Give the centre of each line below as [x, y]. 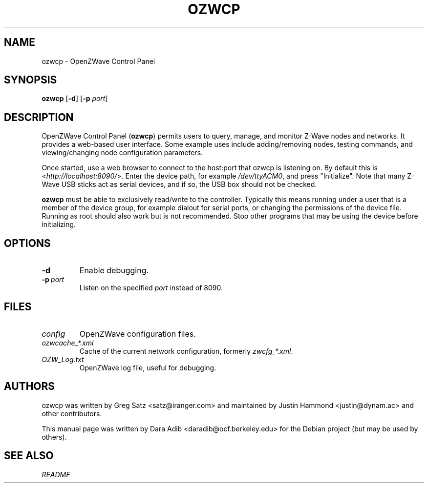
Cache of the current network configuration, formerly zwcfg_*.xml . [186, 351]
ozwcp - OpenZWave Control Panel [98, 61]
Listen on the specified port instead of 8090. [151, 288]
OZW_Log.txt [63, 359]
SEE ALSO [29, 456]
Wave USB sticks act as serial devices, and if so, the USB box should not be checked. [179, 184]
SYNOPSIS [31, 80]
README [56, 474]
